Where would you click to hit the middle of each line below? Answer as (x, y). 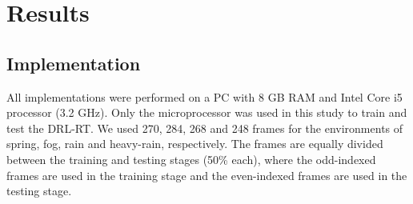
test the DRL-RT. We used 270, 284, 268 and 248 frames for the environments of (205, 128)
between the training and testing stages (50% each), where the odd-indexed (191, 159)
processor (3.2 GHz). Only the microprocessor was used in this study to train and (207, 112)
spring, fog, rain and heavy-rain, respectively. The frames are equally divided (195, 144)
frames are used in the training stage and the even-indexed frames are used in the (207, 175)
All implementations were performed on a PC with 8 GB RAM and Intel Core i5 (204, 96)
